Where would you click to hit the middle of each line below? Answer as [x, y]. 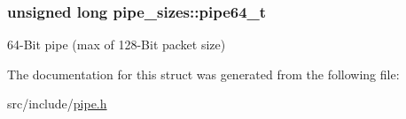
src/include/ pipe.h [57, 104]
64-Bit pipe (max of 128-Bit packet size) [117, 45]
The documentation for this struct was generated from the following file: [203, 74]
